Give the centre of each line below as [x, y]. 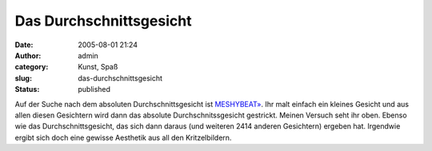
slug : [23, 78]
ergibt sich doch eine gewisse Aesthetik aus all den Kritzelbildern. [123, 137]
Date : [24, 45]
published [94, 89]
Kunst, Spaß [98, 67]
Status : [27, 89]
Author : [28, 55]
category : [32, 67]
